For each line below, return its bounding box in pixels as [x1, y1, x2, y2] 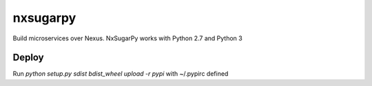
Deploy [12, 52, 44, 63]
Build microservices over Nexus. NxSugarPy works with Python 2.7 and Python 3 [12, 34, 242, 42]
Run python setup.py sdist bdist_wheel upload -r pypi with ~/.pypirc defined [12, 70, 229, 78]
